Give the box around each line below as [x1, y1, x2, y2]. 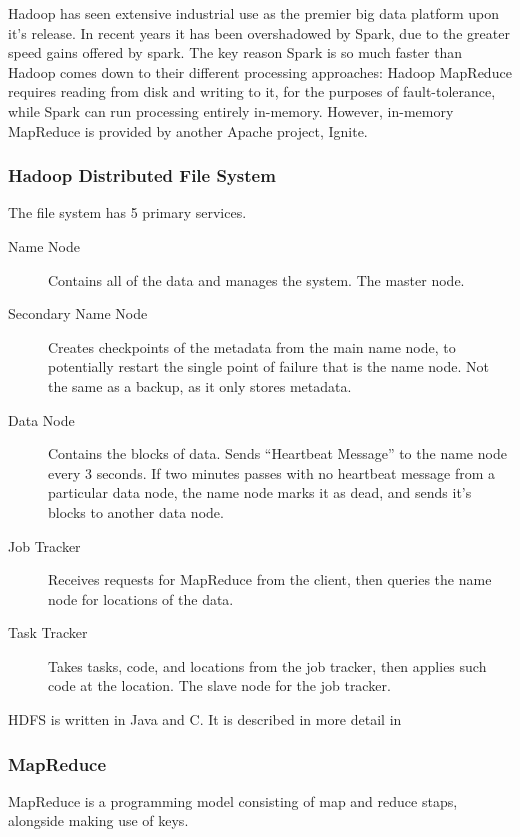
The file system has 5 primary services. [8, 202, 247, 223]
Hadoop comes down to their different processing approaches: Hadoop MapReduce [8, 61, 512, 82]
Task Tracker [8, 622, 88, 643]
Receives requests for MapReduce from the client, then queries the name [48, 569, 492, 590]
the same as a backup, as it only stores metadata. [48, 375, 352, 396]
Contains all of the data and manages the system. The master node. [48, 269, 465, 290]
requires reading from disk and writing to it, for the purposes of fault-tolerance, [8, 81, 496, 102]
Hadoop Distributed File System [8, 163, 276, 188]
